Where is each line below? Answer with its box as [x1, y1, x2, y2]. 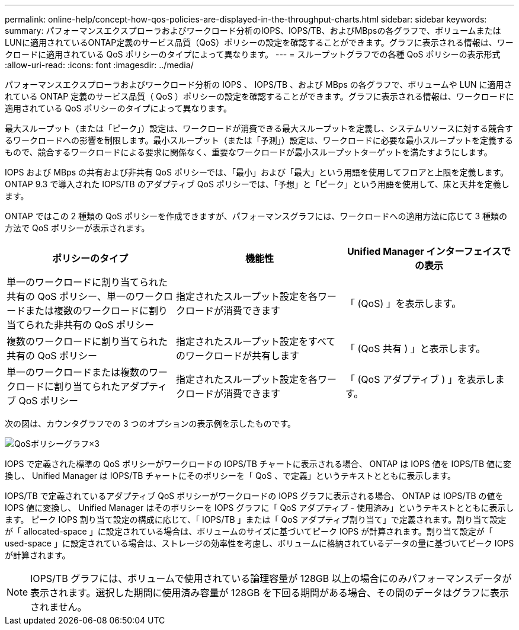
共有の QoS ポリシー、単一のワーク [7, 290, 164, 302]
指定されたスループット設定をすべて [175, 335, 336, 347]
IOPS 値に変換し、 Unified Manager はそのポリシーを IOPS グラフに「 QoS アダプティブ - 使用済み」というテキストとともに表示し [5, 503, 514, 513]
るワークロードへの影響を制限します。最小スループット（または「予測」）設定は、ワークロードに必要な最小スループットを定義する [5, 135, 513, 145]
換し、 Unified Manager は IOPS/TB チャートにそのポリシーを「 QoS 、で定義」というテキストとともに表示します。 [5, 471, 456, 481]
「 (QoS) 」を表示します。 [345, 298, 462, 309]
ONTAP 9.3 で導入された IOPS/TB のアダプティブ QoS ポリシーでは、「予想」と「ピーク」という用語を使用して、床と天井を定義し [5, 179, 510, 189]
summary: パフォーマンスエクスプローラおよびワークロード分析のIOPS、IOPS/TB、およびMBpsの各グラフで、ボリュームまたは [5, 25, 501, 36]
